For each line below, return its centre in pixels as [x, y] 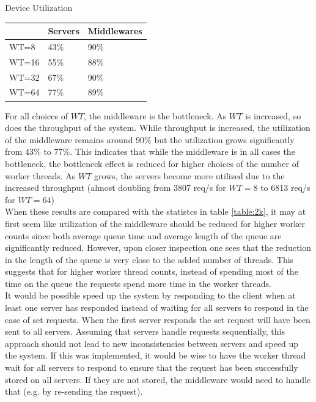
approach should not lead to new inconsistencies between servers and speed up [152, 343]
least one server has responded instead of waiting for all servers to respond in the [157, 307]
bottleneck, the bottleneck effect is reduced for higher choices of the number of [152, 163]
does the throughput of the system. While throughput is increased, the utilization [158, 128]
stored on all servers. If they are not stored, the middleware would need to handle [158, 379]
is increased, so [273, 115]
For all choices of [36, 115]
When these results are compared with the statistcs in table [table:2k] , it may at [156, 211]
